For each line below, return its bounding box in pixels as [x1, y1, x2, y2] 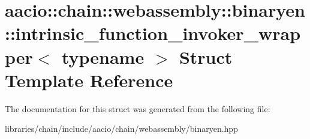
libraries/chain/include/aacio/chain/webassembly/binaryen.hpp [5, 122, 238, 135]
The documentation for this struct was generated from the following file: [5, 102, 270, 115]
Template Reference [5, 67, 173, 92]
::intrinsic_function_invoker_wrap [5, 21, 301, 45]
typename [61, 44, 145, 69]
